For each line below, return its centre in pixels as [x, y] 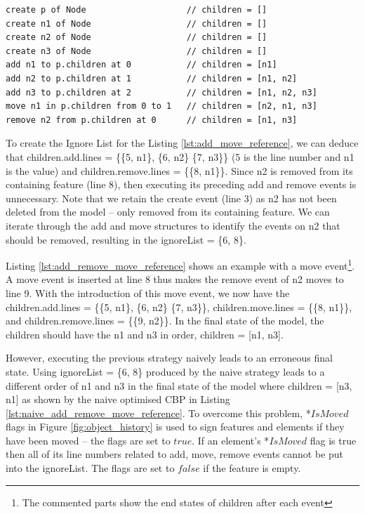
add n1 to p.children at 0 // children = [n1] [141, 65]
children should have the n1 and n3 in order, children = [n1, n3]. [145, 334]
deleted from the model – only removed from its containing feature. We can [168, 212]
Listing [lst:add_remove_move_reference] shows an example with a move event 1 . [180, 264]
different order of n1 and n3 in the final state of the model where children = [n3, [179, 385]
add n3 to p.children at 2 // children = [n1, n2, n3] [161, 92]
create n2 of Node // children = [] [137, 38]
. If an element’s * [231, 440]
